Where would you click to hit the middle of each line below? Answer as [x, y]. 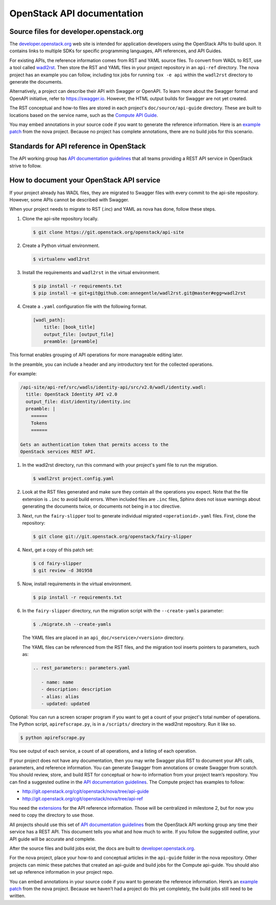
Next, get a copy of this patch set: [58, 550]
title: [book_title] [70, 327]
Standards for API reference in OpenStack [78, 146]
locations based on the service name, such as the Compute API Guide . [84, 115]
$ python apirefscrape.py [53, 738]
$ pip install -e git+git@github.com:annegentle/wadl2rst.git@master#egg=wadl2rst [140, 293]
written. [17, 896]
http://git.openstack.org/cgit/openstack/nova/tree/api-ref [83, 798]
